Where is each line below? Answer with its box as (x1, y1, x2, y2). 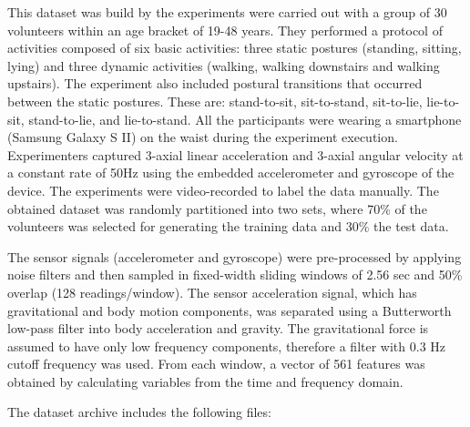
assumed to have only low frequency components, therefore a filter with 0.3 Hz (7, 336, 446, 355)
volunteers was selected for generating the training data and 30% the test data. (7, 217, 449, 236)
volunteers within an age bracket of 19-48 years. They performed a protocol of (7, 20, 443, 39)
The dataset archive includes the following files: (7, 402, 271, 422)
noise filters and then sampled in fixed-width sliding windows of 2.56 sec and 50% (7, 265, 463, 284)
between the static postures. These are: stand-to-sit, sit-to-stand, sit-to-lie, (7, 91, 423, 110)
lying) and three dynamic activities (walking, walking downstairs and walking (7, 56, 440, 75)
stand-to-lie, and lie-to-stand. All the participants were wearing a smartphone (28, 109, 462, 128)
